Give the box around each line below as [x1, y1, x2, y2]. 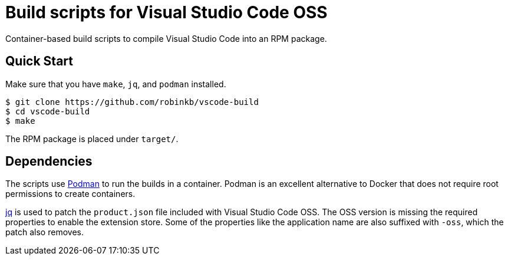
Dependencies [5, 154, 93, 169]
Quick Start [5, 54, 73, 69]
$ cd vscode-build [5, 106, 90, 116]
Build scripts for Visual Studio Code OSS [5, 2, 328, 22]
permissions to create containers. [5, 189, 136, 199]
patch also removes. [5, 227, 84, 238]
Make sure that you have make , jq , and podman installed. [5, 78, 226, 89]
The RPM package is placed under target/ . [5, 133, 179, 144]
